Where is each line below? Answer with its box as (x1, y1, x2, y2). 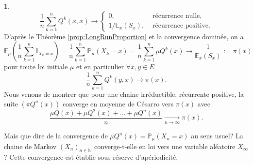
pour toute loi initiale (4, 61, 68, 72)
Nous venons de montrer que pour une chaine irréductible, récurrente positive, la (4, 89, 244, 99)
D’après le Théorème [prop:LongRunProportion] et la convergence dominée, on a (4, 31, 244, 41)
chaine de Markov (4, 141, 57, 151)
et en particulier (76, 61, 124, 72)
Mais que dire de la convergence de (4, 131, 108, 141)
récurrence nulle (152, 13, 200, 20)
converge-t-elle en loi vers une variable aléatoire (94, 141, 236, 151)
